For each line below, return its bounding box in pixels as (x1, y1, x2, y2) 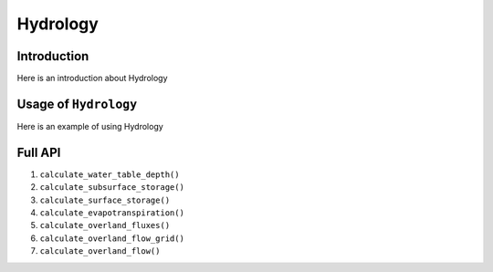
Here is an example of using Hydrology (16, 120, 163, 131)
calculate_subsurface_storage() (39, 183, 184, 193)
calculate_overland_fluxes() (39, 220, 171, 231)
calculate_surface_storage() (39, 194, 171, 205)
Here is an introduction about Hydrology (16, 73, 168, 84)
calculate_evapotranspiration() (39, 208, 184, 218)
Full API (16, 144, 61, 160)
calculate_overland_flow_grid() (39, 233, 184, 244)
